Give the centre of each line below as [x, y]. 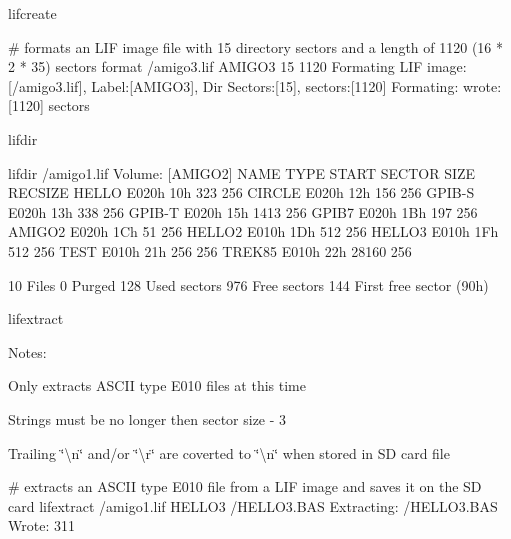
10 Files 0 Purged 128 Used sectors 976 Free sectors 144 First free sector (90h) [248, 284]
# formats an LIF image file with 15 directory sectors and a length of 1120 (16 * [256, 46]
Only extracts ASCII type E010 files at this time [157, 385]
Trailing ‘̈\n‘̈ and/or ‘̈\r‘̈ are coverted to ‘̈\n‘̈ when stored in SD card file [229, 452]
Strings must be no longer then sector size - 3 [147, 418]
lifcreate [32, 13]
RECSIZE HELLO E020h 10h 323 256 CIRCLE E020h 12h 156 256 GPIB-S [241, 192]
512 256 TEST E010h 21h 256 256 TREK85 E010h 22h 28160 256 [210, 250]
